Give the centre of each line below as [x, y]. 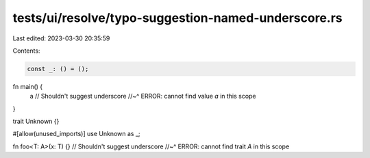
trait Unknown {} [36, 121]
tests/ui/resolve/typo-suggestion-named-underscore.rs [177, 18]
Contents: [26, 51]
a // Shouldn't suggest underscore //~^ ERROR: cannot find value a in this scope [143, 96]
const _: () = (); [58, 69]
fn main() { [28, 86]
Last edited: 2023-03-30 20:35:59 [61, 38]
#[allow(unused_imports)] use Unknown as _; [76, 134]
